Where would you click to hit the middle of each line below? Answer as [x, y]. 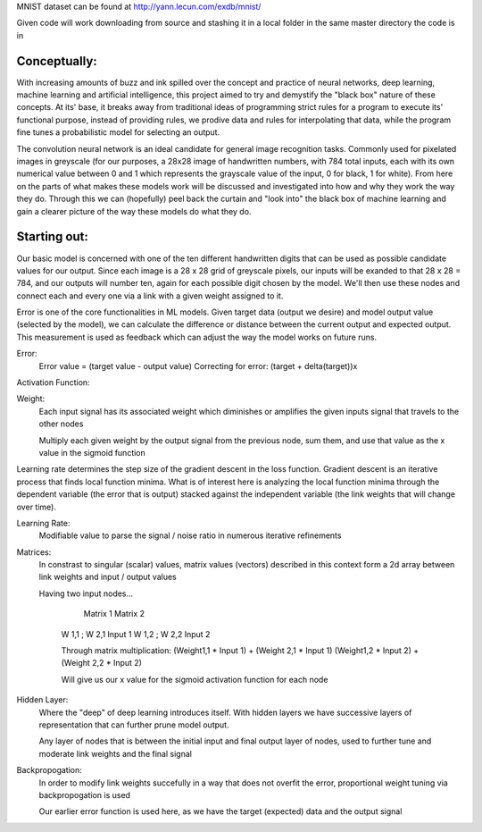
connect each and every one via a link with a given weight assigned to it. [150, 296]
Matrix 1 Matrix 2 [114, 614]
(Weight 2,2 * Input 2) [102, 663]
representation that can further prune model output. [134, 725]
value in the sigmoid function [92, 452]
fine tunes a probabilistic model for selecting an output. [118, 132]
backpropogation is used [85, 794]
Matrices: [34, 552]
